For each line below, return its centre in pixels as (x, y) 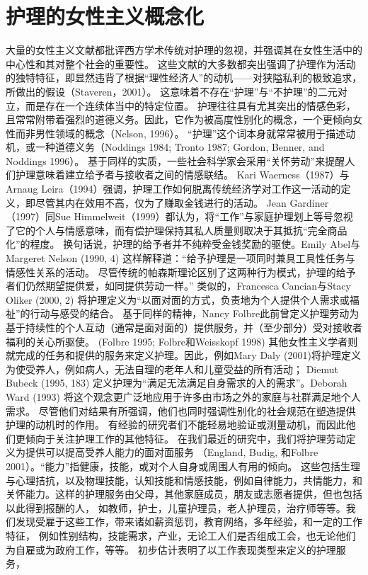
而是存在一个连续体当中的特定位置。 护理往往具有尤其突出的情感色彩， (190, 105)
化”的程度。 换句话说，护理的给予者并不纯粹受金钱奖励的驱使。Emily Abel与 (183, 244)
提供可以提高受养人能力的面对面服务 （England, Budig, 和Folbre (172, 452)
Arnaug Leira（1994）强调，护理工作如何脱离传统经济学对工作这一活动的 (173, 189)
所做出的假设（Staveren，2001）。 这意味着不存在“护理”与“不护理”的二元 (172, 91)
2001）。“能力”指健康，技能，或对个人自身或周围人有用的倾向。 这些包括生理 (183, 466)
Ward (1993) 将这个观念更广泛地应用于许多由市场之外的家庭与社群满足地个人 (183, 396)
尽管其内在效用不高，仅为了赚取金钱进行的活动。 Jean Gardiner (182, 202)
